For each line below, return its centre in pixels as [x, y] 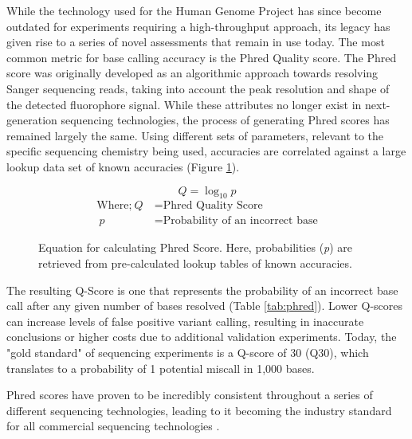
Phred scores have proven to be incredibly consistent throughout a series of [190, 395]
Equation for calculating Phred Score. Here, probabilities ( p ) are [196, 247]
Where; [114, 206]
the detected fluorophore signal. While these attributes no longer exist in [184, 104]
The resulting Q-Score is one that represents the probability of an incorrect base [202, 290]
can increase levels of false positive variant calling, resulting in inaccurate [185, 321]
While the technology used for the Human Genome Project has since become [194, 10]
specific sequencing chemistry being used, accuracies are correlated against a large [206, 151]
